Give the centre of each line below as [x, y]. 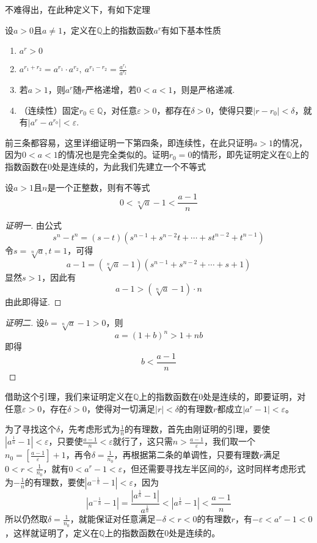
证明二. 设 [25, 322]
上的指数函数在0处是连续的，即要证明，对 [222, 397]
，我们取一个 [230, 441]
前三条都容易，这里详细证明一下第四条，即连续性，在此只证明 [129, 142]
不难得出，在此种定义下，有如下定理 [78, 9]
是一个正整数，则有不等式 [99, 187]
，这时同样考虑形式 [267, 468]
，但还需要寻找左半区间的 [174, 468]
